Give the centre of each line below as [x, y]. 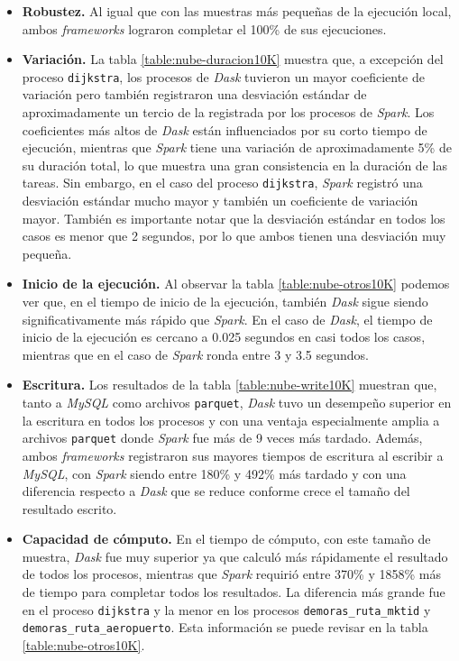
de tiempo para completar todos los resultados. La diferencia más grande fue [234, 592]
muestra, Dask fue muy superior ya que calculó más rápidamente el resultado [235, 556]
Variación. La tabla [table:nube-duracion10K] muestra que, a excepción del [233, 59]
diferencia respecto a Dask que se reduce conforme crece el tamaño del [216, 491]
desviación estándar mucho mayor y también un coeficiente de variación [220, 201]
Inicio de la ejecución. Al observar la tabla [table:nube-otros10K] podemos [236, 284]
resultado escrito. [69, 508]
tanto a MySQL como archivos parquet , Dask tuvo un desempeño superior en [237, 402]
